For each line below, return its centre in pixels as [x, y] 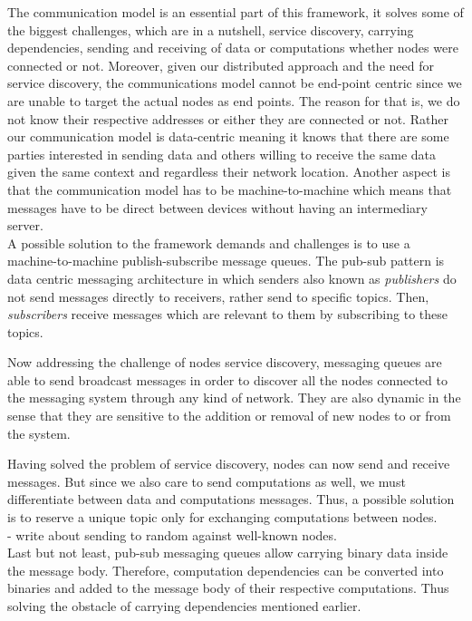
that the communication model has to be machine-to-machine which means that [230, 189]
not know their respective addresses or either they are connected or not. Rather [228, 118]
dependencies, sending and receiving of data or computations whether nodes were [233, 48]
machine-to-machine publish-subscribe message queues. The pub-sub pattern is [226, 261]
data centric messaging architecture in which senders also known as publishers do [232, 278]
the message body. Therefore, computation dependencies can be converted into [226, 570]
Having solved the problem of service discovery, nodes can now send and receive [229, 464]
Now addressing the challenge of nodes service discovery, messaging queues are [225, 362]
